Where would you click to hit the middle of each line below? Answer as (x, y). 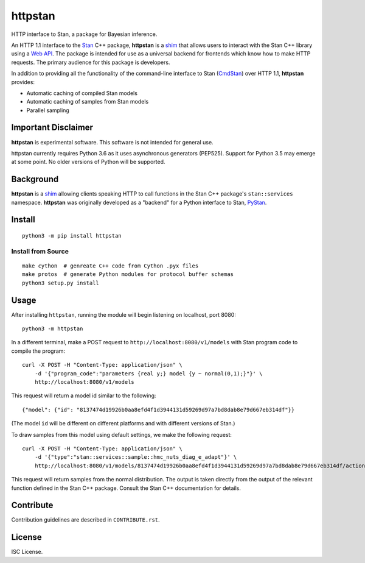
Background (35, 179)
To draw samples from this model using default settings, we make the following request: (122, 434)
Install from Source (40, 251)
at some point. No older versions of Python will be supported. (88, 162)
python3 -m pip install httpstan (72, 236)
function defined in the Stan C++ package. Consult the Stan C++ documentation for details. (126, 488)
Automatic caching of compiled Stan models (82, 93)
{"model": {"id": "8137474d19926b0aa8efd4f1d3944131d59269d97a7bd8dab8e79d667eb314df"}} (158, 409)
